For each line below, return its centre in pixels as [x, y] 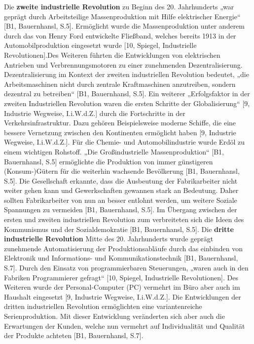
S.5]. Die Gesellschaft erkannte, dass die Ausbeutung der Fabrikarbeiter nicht [121, 180]
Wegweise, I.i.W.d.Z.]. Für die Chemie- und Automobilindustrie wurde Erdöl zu [125, 142]
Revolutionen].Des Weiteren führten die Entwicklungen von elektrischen [112, 55]
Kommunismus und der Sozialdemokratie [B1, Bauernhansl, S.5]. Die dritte [119, 229]
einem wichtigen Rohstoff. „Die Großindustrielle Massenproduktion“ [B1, [114, 151]
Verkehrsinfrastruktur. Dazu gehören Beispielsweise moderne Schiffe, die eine [120, 123]
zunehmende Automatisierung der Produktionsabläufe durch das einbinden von [124, 248]
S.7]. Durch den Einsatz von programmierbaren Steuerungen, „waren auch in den [126, 268]
